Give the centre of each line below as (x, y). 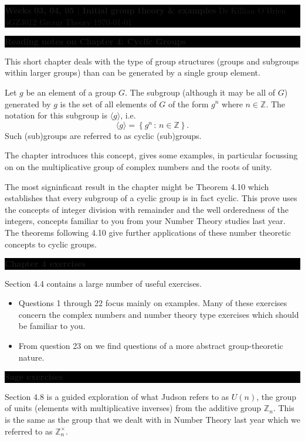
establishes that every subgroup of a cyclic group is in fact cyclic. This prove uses (151, 198)
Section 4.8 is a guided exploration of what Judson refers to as (117, 396)
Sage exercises (34, 377)
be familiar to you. (52, 326)
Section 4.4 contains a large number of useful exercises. (104, 283)
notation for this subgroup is (56, 115)
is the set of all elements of (108, 104)
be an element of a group (71, 92)
